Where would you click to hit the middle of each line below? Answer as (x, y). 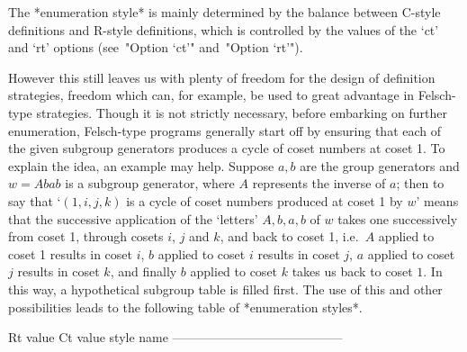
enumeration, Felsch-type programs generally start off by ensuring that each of (225, 130)
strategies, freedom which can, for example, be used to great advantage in (211, 95)
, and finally (144, 271)
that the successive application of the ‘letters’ (133, 218)
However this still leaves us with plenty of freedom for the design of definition (222, 77)
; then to (420, 183)
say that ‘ (35, 200)
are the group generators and (380, 165)
